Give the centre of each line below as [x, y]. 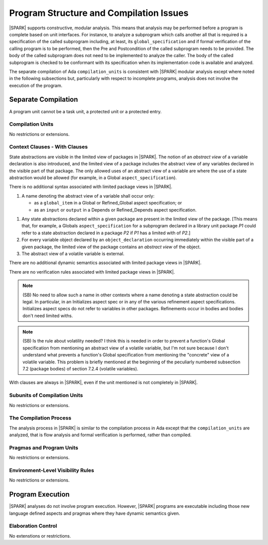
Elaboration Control [33, 526]
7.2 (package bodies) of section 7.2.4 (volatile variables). [80, 369]
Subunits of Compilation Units [46, 396]
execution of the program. [36, 85]
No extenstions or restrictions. [40, 536]
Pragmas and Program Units [44, 448]
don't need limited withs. [48, 316]
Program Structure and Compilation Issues [99, 13]
